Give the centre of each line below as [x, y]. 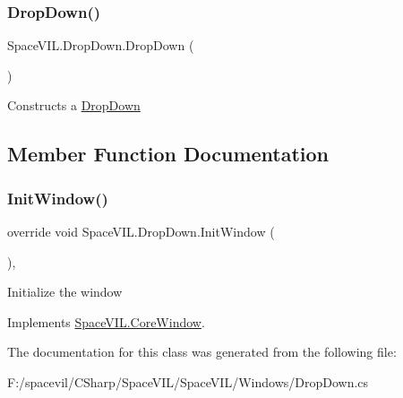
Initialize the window [65, 292]
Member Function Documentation [168, 154]
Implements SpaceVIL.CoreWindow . [106, 321]
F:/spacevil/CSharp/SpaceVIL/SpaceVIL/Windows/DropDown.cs [188, 381]
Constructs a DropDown [74, 105]
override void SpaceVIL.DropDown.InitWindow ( [141, 231]
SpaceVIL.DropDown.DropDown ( [101, 45]
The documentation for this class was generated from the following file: [202, 352]
